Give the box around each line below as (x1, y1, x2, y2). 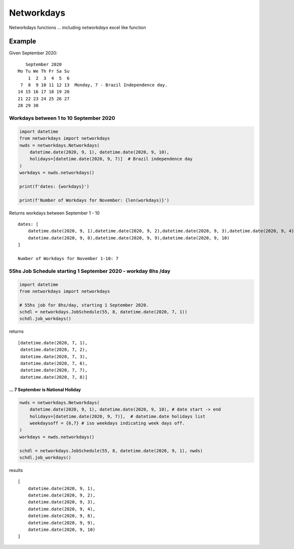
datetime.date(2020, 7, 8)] (20, 374, 88, 380)
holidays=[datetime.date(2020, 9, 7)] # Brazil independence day (29, 156, 193, 162)
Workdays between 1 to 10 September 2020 (9, 114, 115, 121)
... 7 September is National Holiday (9, 387, 81, 392)
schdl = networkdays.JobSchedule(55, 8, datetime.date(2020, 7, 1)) (19, 309, 188, 315)
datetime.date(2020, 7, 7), (20, 367, 88, 373)
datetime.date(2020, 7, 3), (20, 354, 88, 359)
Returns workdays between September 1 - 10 (9, 210, 100, 216)
